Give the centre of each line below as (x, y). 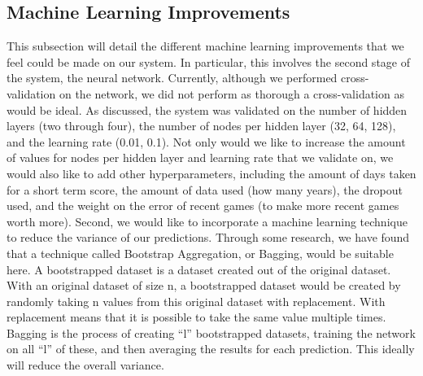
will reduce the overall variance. (85, 365)
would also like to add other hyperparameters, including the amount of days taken (211, 173)
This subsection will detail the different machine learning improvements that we (205, 46)
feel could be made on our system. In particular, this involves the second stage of (208, 61)
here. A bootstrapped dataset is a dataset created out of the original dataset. (199, 269)
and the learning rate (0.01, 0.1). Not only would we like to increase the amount (206, 141)
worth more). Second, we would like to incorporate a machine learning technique (207, 221)
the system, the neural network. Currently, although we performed (172, 78)
